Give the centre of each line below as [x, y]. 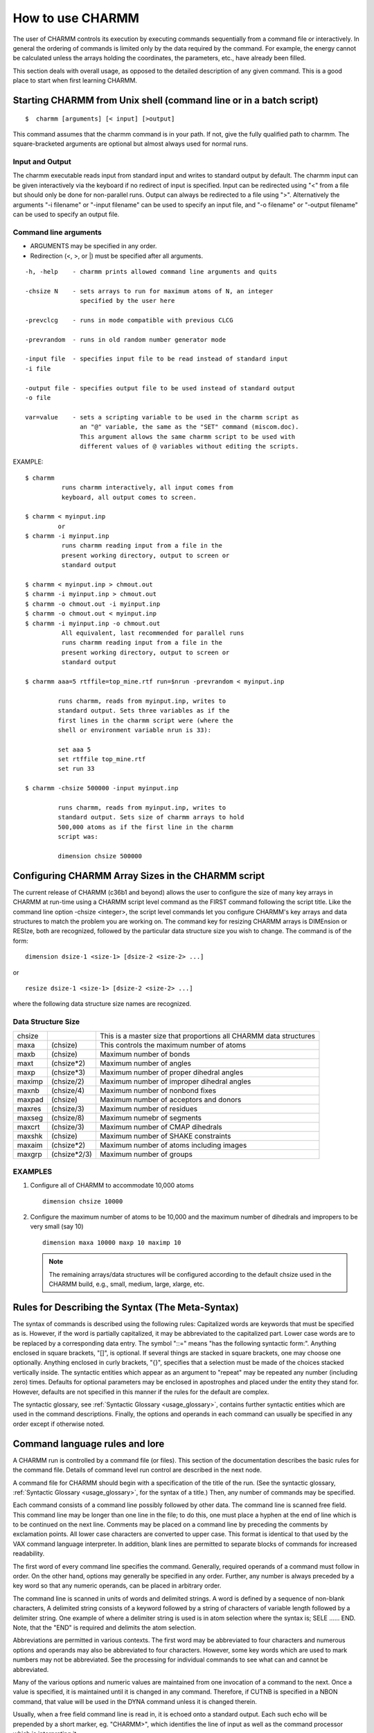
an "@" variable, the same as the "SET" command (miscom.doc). [189, 427]
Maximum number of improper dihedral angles [175, 1081]
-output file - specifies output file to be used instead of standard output [160, 388]
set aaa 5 [74, 749]
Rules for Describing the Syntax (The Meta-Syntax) [126, 1307]
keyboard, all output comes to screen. [129, 497]
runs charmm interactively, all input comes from [147, 488]
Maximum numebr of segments [151, 1117]
